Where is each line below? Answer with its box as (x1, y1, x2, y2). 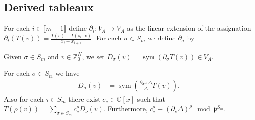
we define (148, 33, 176, 43)
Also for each (4, 93, 44, 104)
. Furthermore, (103, 103, 148, 114)
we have (55, 68, 80, 78)
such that (137, 93, 166, 104)
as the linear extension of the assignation (127, 23, 251, 33)
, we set (82, 51, 105, 61)
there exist (68, 93, 101, 104)
